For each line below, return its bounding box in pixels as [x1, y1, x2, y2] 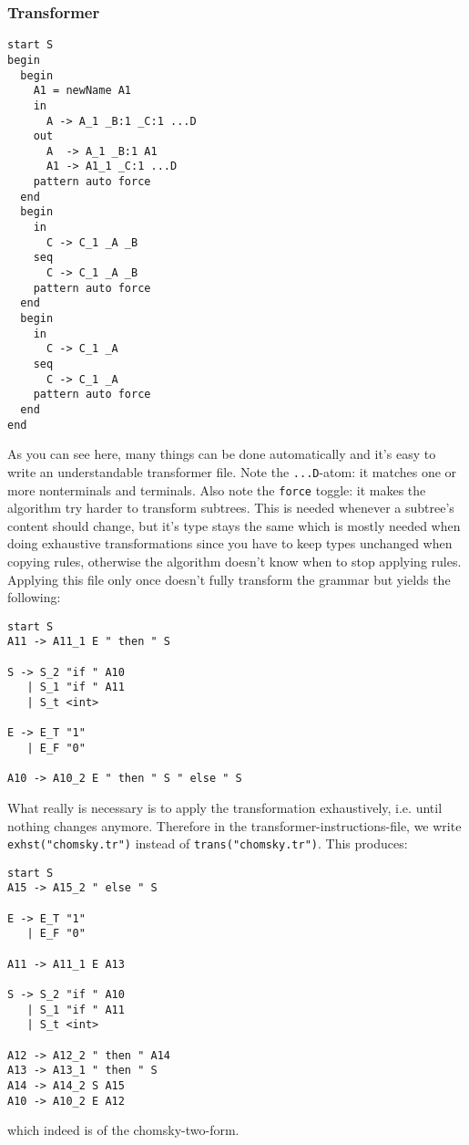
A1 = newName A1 [33, 84, 132, 98]
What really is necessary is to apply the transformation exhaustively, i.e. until [7, 797, 443, 817]
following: [7, 588, 61, 607]
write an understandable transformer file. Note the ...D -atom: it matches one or [7, 462, 457, 481]
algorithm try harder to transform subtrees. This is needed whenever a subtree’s [7, 498, 454, 517]
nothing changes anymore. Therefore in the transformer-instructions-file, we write [7, 816, 462, 835]
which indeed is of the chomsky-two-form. [7, 1120, 240, 1140]
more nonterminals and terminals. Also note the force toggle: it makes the [7, 480, 426, 499]
